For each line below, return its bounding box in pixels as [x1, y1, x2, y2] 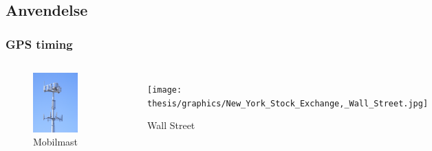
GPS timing [6, 35, 73, 52]
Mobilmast [33, 135, 78, 149]
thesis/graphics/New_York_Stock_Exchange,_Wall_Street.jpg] [147, 98, 429, 108]
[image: [147, 85, 182, 95]
